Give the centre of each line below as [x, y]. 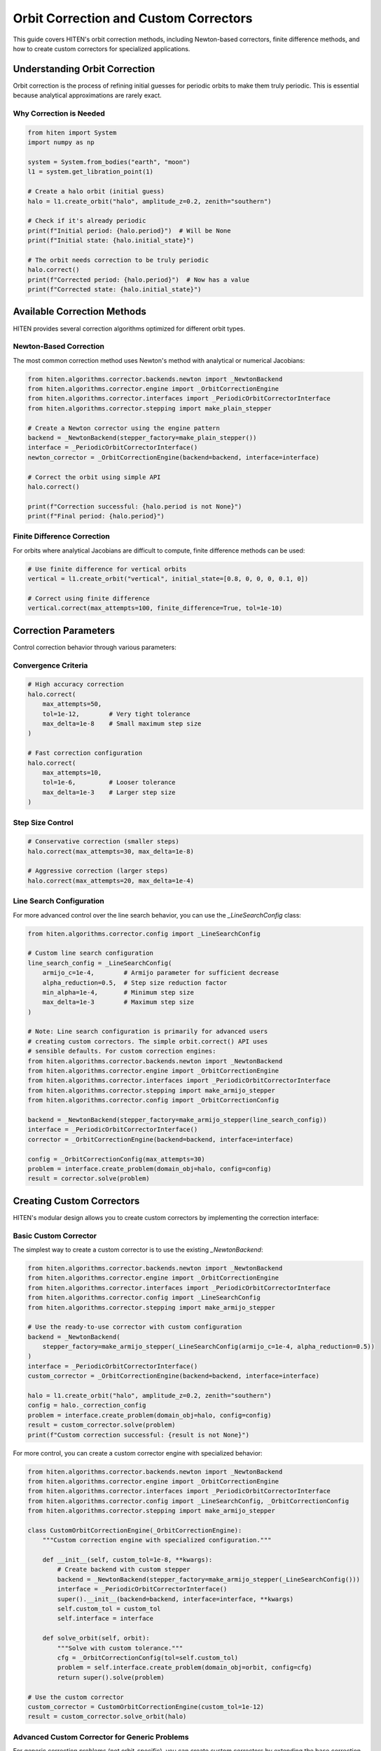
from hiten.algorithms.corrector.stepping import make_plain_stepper [150, 408]
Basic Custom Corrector [55, 1236]
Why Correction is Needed [59, 113]
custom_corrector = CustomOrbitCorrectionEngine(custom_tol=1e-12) [146, 1707]
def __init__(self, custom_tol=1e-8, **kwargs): [127, 1560]
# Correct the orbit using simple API [94, 477]
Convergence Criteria [50, 665]
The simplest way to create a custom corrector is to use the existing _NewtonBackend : [138, 1250]
